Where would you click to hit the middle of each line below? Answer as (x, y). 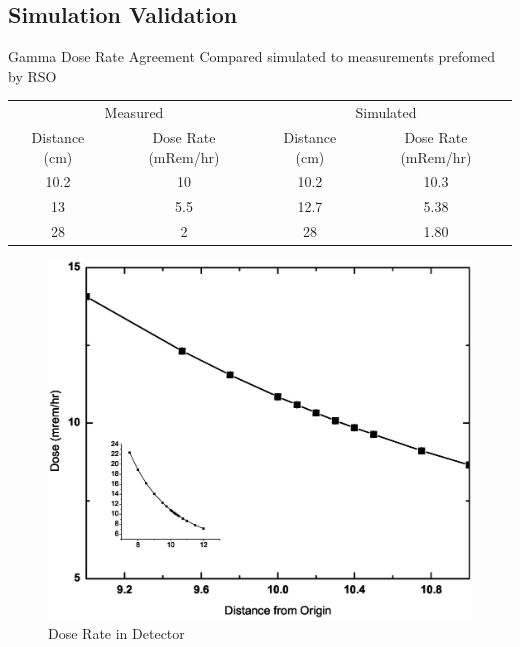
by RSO (32, 75)
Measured (134, 112)
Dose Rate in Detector (116, 632)
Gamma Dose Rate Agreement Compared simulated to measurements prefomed (251, 56)
